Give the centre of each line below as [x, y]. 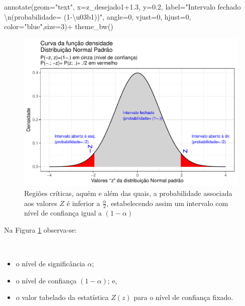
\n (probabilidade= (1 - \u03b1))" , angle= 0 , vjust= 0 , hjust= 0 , [98, 16]
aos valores [41, 203]
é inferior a [83, 203]
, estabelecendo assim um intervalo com [167, 203]
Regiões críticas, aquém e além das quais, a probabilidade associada [128, 193]
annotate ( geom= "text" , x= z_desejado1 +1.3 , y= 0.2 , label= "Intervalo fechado [122, 7]
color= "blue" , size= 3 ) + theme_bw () [59, 26]
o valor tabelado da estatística [62, 297]
